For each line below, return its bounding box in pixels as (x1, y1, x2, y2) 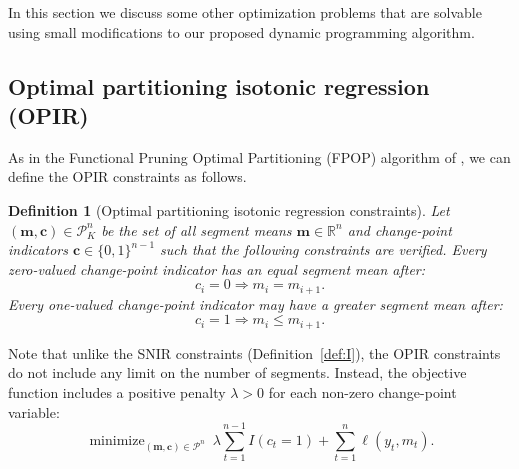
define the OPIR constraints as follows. (8, 166, 247, 187)
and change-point (347, 219, 452, 240)
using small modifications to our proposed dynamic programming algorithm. (8, 21, 475, 42)
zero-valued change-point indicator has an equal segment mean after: (8, 258, 426, 279)
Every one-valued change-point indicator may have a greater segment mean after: (8, 293, 503, 314)
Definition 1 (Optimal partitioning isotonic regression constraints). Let (8, 199, 450, 220)
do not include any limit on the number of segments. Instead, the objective (8, 362, 467, 383)
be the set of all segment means (101, 219, 292, 240)
